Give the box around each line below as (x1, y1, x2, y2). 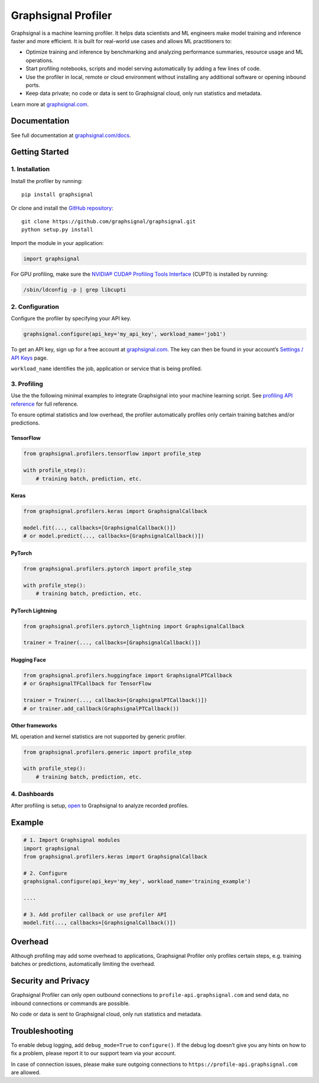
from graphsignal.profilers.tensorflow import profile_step (23, 451, 201, 457)
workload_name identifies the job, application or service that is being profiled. (11, 365, 203, 372)
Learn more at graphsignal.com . (11, 100, 89, 107)
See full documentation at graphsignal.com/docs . (11, 132, 131, 139)
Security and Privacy (11, 976, 90, 986)
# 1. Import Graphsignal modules (23, 837, 121, 844)
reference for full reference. (11, 400, 79, 407)
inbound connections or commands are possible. (11, 1000, 130, 1007)
